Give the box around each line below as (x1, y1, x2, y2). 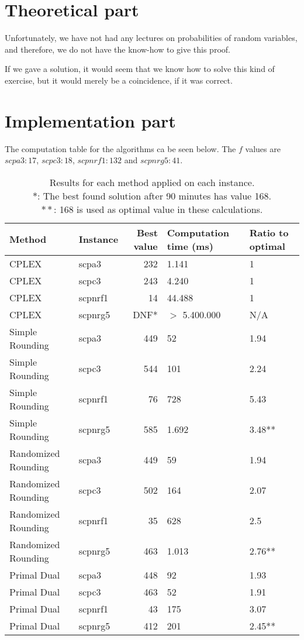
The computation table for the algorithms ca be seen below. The (5, 142, 236, 154)
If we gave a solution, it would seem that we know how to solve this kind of (5, 63, 275, 75)
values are (245, 142, 281, 154)
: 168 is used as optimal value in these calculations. (54, 202, 263, 216)
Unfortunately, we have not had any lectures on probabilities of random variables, (5, 32, 298, 44)
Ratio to (249, 225, 289, 239)
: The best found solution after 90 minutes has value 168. (37, 188, 271, 202)
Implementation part (5, 108, 176, 132)
